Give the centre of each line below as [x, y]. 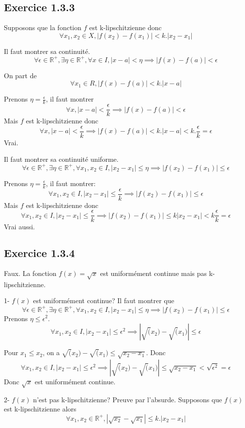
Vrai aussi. [19, 227]
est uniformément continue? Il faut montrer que [104, 300]
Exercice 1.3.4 [39, 253]
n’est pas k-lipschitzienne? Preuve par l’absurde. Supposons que [128, 399]
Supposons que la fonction [43, 27]
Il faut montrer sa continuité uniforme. [61, 159]
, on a [51, 352]
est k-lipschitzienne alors [40, 409]
